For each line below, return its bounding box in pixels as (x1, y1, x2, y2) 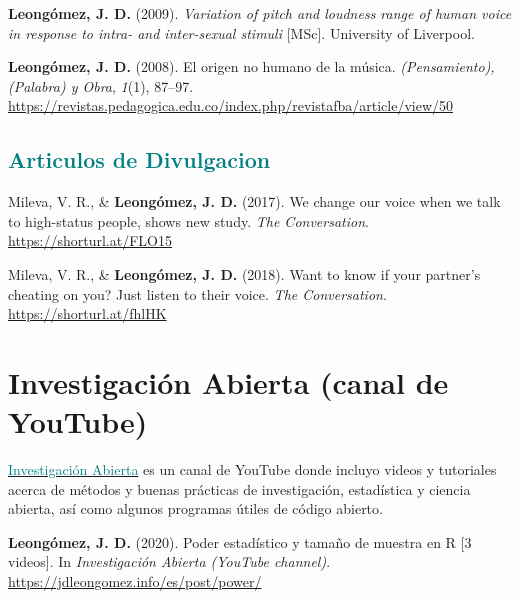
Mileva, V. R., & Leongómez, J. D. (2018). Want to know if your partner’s (8, 263, 481, 284)
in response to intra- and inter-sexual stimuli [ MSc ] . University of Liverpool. (8, 22, 475, 43)
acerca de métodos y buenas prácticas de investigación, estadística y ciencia (8, 478, 471, 499)
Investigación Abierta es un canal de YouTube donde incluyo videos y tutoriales (8, 459, 497, 480)
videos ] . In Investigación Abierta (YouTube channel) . (8, 551, 331, 572)
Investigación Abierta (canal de (8, 361, 449, 402)
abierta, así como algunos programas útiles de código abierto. (8, 498, 383, 519)
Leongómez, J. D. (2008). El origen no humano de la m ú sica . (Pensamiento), (8, 56, 495, 77)
